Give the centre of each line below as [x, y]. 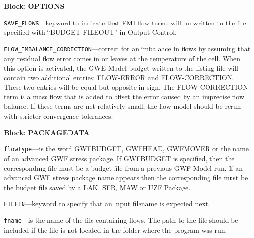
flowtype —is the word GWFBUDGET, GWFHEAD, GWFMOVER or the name [127, 149]
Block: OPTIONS [34, 6]
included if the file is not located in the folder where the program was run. [115, 229]
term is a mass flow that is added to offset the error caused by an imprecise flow [124, 96]
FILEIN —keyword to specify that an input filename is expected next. [107, 203]
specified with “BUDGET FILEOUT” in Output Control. [90, 32]
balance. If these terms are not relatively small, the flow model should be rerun [123, 106]
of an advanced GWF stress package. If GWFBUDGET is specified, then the [119, 158]
